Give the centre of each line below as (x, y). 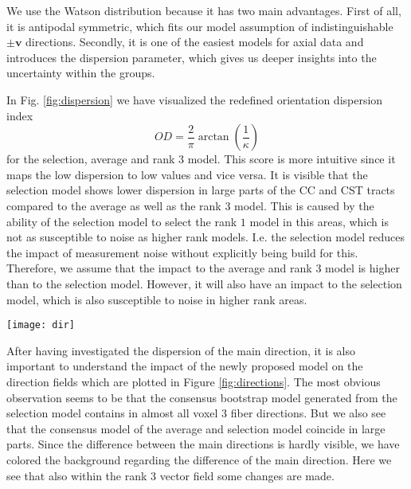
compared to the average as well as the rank (114, 205)
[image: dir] (41, 325)
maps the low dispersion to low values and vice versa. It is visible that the (187, 174)
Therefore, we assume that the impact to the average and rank (159, 268)
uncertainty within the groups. (81, 73)
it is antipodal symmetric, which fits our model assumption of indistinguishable (200, 26)
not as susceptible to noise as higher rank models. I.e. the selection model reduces (206, 237)
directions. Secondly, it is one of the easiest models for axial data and (195, 42)
